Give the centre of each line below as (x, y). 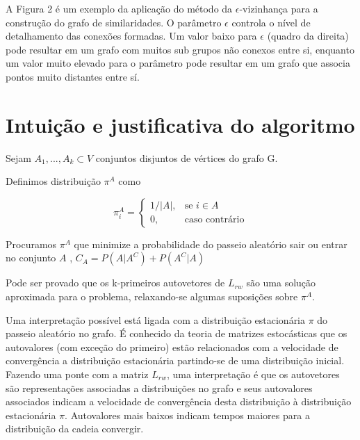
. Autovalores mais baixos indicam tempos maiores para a (187, 415)
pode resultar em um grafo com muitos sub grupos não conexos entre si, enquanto (180, 49)
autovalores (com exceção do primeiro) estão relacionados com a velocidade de (172, 347)
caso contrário (214, 220)
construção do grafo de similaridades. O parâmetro (114, 22)
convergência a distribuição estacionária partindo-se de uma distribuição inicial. (175, 360)
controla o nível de (271, 22)
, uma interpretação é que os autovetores (253, 374)
